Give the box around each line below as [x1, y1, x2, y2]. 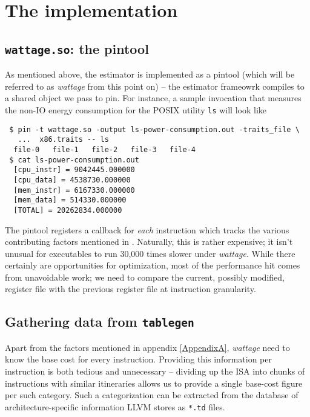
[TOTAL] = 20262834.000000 [13, 205, 122, 215]
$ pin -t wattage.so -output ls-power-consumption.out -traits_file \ [9, 125, 300, 134]
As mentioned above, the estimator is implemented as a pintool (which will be [5, 68, 295, 81]
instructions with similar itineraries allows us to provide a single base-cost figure [5, 376, 303, 389]
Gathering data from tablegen [5, 312, 194, 331]
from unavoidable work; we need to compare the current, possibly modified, [5, 270, 285, 283]
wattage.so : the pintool [5, 39, 149, 58]
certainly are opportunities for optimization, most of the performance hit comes [5, 259, 300, 272]
